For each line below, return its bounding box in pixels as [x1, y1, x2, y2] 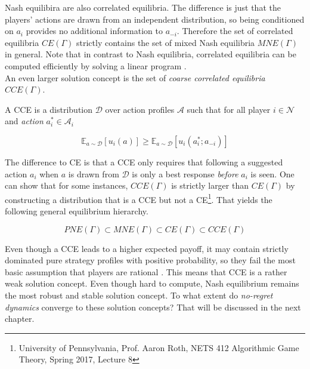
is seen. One [250, 167, 294, 180]
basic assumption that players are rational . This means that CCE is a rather [5, 265, 287, 278]
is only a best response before [132, 167, 238, 180]
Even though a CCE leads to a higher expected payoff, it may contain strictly [5, 242, 289, 254]
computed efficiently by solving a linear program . [5, 59, 187, 72]
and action [5, 115, 44, 127]
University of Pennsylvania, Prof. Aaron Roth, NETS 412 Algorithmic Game [18, 341, 299, 353]
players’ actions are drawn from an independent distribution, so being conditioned [5, 13, 305, 25]
